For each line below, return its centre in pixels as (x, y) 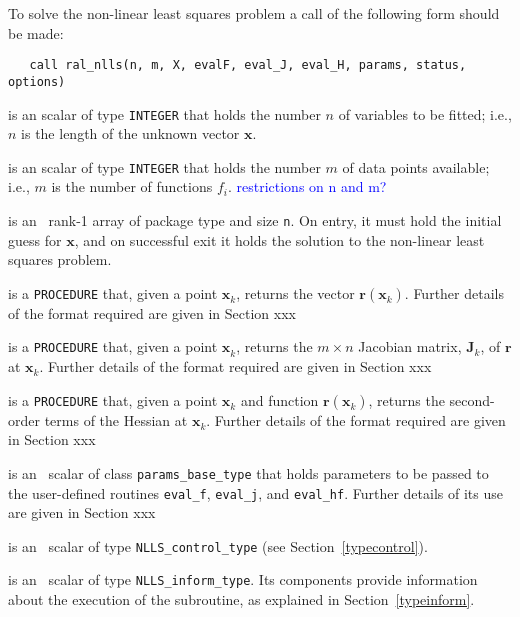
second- (472, 399)
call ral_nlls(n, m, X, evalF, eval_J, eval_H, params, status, (248, 65)
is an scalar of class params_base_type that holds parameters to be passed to (248, 472)
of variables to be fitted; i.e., (425, 113)
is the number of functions (132, 186)
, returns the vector (295, 292)
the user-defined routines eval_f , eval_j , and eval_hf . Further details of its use (255, 492)
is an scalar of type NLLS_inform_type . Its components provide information (243, 579)
